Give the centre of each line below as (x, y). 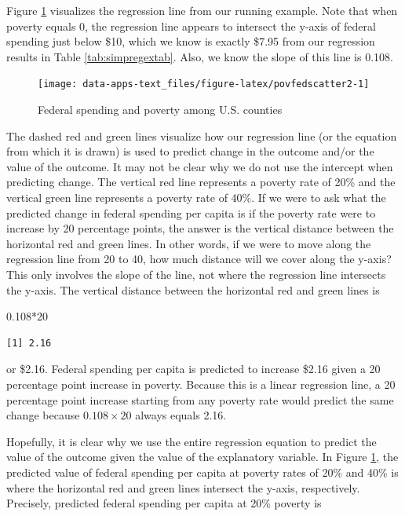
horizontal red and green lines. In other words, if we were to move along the (189, 243)
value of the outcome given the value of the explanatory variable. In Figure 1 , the (202, 457)
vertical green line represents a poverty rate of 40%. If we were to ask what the (196, 197)
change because (43, 415)
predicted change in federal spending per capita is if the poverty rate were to (191, 212)
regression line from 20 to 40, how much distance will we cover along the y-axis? (199, 259)
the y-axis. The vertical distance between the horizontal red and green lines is (193, 289)
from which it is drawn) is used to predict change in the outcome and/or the (190, 151)
